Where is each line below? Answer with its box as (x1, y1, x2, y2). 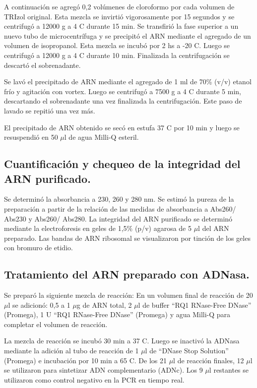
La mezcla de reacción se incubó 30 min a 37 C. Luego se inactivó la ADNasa (4, 335, 240, 346)
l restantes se (209, 365, 249, 375)
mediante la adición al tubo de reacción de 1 (4, 345, 139, 356)
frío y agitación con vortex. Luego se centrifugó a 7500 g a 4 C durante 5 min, (4, 86, 241, 96)
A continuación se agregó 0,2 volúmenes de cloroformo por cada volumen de (4, 1, 235, 11)
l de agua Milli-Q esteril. (64, 132, 139, 142)
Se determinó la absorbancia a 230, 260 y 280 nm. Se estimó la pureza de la (4, 194, 234, 204)
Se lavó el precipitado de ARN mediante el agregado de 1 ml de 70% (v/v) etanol (4, 76, 252, 87)
